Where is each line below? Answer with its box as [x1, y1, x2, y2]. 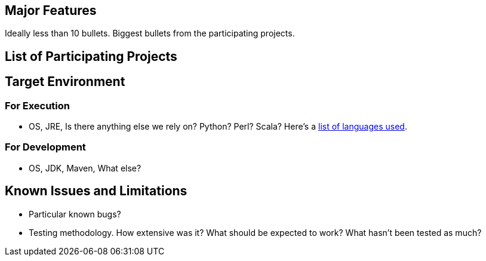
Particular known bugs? [29, 208, 121, 219]
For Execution [5, 99, 70, 112]
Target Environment [5, 74, 125, 90]
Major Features [5, 3, 97, 18]
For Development [5, 141, 86, 153]
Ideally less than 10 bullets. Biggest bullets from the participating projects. [5, 28, 295, 39]
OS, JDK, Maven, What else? [29, 162, 142, 173]
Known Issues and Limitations [5, 183, 187, 199]
